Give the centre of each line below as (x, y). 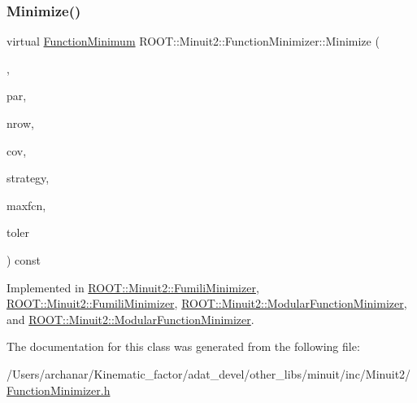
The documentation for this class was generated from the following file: (183, 346)
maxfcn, (26, 205)
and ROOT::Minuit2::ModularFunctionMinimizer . (130, 319)
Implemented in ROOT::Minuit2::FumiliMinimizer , (133, 287)
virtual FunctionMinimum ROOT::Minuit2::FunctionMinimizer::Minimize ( (193, 41)
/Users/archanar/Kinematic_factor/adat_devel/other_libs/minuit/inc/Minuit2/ (209, 373)
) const (24, 259)
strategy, (28, 178)
